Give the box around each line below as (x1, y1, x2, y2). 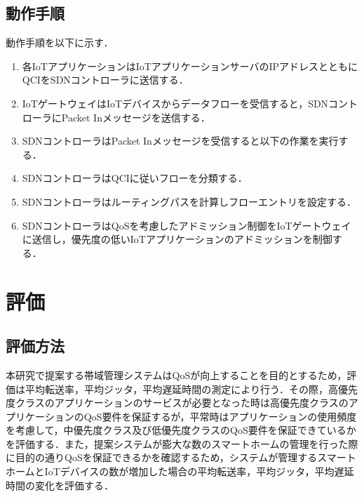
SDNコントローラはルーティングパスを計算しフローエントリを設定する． (22, 194, 356, 208)
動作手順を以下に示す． (6, 35, 114, 50)
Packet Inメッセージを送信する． (61, 110, 210, 124)
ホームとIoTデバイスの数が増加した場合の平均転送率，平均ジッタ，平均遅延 (6, 464, 354, 479)
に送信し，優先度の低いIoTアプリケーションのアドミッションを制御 (22, 232, 332, 246)
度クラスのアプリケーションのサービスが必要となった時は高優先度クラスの (6, 395, 349, 410)
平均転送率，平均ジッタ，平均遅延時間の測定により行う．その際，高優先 (25, 381, 358, 396)
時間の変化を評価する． (6, 477, 114, 492)
